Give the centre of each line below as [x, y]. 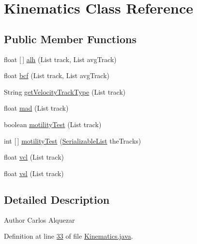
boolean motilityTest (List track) [53, 124]
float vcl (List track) [34, 157]
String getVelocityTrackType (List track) [65, 91]
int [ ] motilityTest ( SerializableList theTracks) [73, 140]
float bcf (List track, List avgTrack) [57, 75]
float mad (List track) [36, 108]
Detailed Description [57, 199]
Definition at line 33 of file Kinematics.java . [68, 236]
